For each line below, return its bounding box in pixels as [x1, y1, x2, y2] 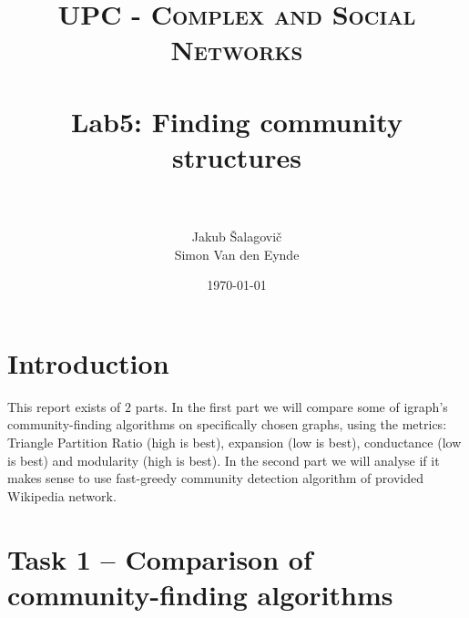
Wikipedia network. [7, 486, 117, 505]
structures [172, 138, 301, 175]
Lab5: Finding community [71, 102, 403, 139]
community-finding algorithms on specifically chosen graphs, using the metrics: [7, 415, 447, 434]
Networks [170, 31, 303, 68]
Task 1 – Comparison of [7, 540, 312, 577]
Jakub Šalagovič [191, 227, 282, 246]
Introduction [7, 344, 169, 381]
